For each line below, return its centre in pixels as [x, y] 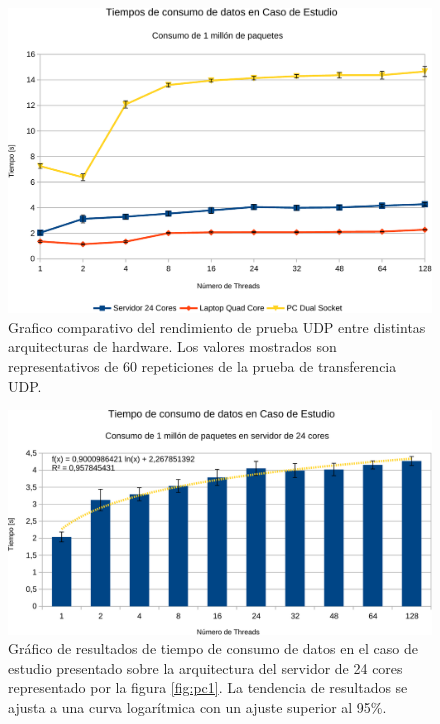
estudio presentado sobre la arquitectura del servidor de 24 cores [205, 667]
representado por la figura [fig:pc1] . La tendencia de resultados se [208, 687]
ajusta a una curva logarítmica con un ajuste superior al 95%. [197, 706]
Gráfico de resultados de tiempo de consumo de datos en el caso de [213, 648]
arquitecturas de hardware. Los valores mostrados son [172, 346]
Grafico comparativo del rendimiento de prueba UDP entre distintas [217, 326]
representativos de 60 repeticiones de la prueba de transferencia [202, 365]
